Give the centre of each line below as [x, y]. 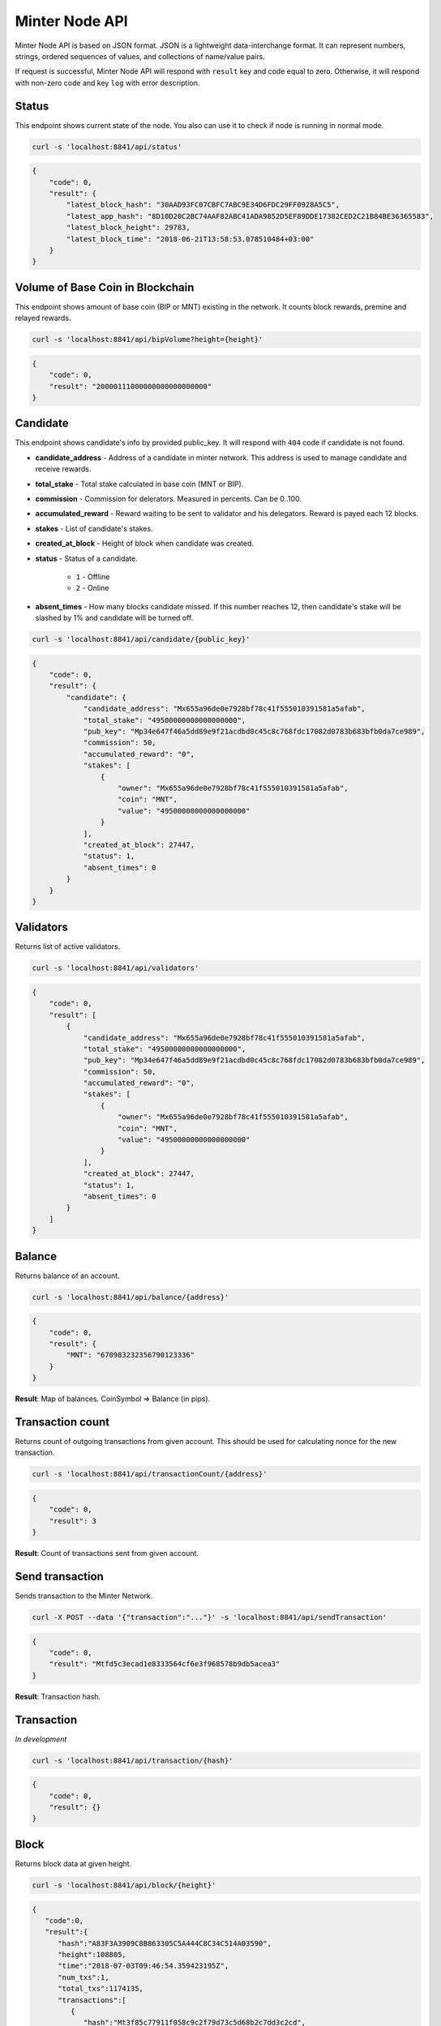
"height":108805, [92, 1955]
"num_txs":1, [83, 1977]
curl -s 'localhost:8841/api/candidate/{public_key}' [141, 639]
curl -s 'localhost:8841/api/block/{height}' [124, 1885]
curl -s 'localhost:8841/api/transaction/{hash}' [133, 1760]
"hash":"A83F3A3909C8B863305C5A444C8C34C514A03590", [165, 1943]
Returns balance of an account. [68, 1276]
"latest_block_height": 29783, [128, 228]
